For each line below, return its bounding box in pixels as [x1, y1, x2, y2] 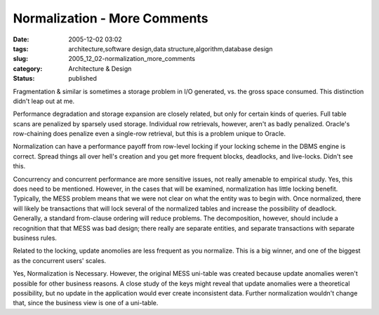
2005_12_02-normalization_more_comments [68, 55, 196, 63]
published [68, 74, 98, 83]
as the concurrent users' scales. [13, 256, 107, 264]
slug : [13, 55, 28, 63]
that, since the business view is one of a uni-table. [13, 299, 159, 307]
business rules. [13, 234, 58, 242]
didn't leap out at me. [13, 97, 75, 105]
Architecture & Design [68, 64, 132, 73]
